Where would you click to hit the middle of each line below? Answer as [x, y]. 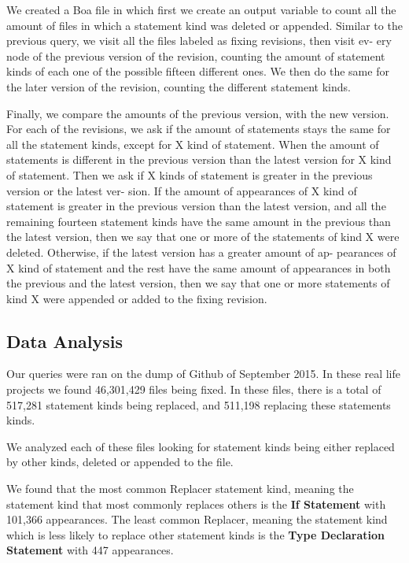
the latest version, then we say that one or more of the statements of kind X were [203, 237]
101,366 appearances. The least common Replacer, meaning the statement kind [197, 519]
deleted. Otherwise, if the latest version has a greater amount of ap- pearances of [201, 252]
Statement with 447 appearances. [90, 550]
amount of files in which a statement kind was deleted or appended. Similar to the [204, 25]
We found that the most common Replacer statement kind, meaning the [180, 489]
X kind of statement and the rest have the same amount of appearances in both [199, 267]
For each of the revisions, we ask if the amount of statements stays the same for [199, 129]
